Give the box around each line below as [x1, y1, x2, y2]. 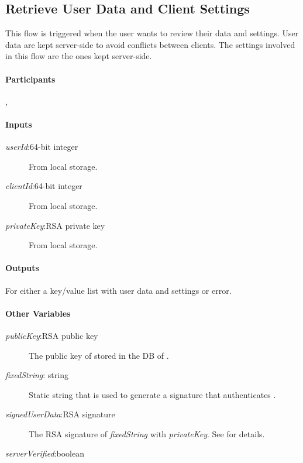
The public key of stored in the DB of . [29, 349, 169, 361]
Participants [5, 73, 56, 85]
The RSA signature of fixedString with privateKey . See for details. [29, 427, 265, 440]
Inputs [5, 118, 32, 130]
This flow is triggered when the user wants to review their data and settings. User [5, 27, 299, 39]
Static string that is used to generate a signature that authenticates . [29, 388, 276, 400]
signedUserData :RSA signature [5, 408, 115, 420]
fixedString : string [5, 369, 68, 381]
